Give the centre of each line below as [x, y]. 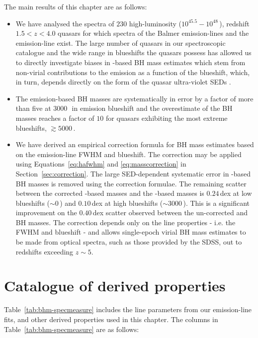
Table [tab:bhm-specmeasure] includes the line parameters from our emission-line [128, 309]
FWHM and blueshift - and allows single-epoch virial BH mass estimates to [131, 232]
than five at [33, 108]
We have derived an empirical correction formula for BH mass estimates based [135, 144]
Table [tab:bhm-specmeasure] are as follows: [72, 329]
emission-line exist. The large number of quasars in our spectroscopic [121, 42]
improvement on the [46, 212]
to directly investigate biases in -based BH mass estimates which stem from [130, 62]
